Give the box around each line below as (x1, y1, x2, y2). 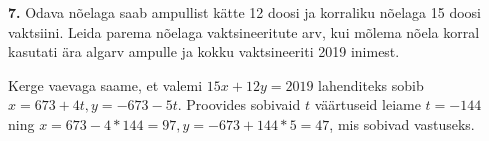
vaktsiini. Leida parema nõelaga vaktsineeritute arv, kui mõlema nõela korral (8, 21, 480, 42)
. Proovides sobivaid (177, 94, 301, 115)
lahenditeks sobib (318, 74, 424, 95)
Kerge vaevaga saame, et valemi (8, 74, 203, 95)
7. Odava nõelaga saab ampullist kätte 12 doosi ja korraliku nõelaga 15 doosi (8, 2, 481, 22)
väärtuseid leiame (314, 94, 421, 115)
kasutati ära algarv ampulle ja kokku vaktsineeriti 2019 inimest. (8, 41, 400, 62)
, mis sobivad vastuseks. (329, 113, 475, 134)
